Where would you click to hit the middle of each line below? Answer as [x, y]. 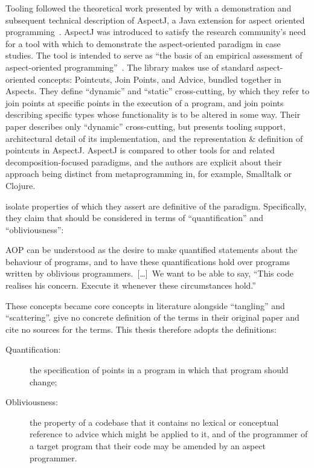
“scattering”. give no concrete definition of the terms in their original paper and [152, 317]
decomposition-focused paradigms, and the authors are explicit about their [144, 162]
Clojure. [21, 185]
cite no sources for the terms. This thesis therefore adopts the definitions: [141, 329]
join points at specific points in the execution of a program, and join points [145, 102]
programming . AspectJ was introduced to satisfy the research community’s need [156, 32]
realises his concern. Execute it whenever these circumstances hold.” [131, 285]
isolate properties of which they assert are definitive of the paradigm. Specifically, [156, 206]
